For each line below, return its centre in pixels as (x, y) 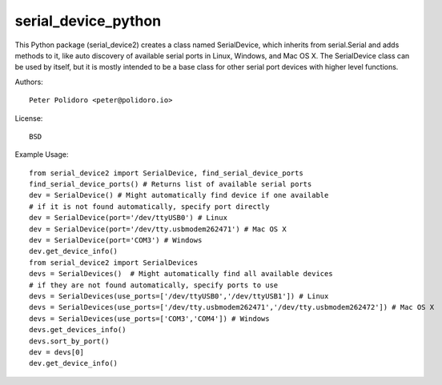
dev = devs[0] (56, 352)
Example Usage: (42, 154)
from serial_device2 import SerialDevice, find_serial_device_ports (166, 173)
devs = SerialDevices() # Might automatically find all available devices (181, 274)
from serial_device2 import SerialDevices (114, 263)
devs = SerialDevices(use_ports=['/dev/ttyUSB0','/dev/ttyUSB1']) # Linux (179, 296)
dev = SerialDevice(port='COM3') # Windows (116, 241)
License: (29, 118)
